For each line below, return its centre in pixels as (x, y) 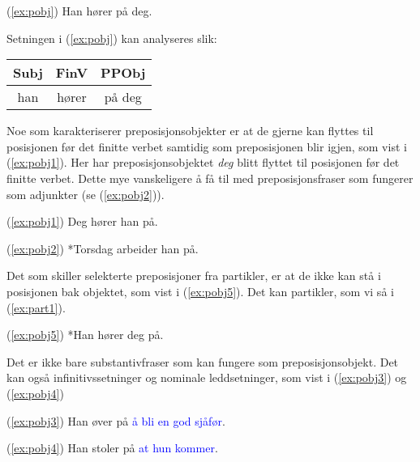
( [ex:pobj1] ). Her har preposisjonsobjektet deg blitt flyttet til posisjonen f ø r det (203, 162)
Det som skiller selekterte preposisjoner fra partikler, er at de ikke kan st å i (194, 276)
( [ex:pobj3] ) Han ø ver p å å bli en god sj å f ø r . (116, 420)
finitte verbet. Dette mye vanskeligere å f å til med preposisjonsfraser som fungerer (210, 178)
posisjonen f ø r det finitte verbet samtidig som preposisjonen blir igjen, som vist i (207, 146)
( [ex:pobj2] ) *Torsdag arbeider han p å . (103, 248)
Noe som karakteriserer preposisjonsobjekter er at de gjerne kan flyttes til (190, 131)
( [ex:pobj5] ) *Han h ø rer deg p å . (85, 335)
